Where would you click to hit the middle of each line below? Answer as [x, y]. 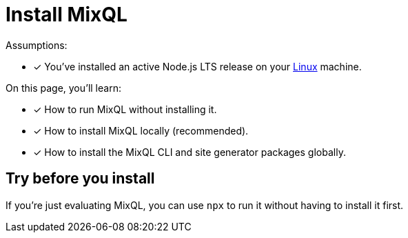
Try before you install [80, 179]
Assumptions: [37, 45]
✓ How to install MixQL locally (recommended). [141, 130]
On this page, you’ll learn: [63, 88]
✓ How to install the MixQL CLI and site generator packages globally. [190, 152]
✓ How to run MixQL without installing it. [125, 109]
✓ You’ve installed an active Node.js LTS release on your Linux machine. [197, 66]
